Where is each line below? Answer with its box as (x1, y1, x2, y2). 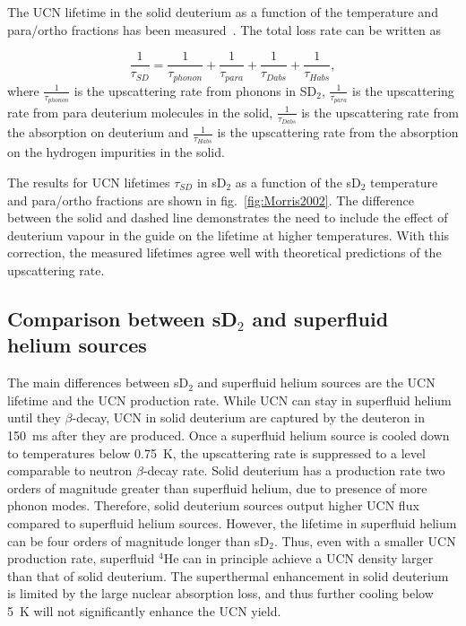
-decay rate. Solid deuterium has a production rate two (142, 461, 445, 480)
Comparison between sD (7, 304, 237, 332)
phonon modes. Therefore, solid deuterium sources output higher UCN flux (7, 496, 419, 515)
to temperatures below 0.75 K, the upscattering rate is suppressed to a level (7, 443, 426, 462)
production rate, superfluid (7, 549, 155, 568)
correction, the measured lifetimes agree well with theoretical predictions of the (7, 243, 442, 262)
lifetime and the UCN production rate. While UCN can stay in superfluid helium (7, 390, 452, 409)
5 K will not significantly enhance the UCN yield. (7, 601, 281, 620)
